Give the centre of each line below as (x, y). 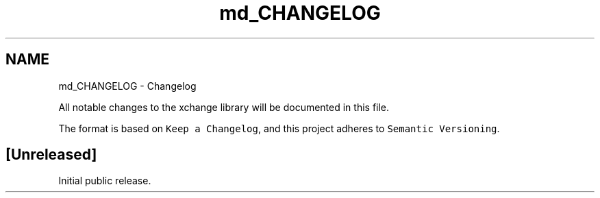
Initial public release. (105, 181)
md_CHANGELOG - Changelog (127, 86)
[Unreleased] (51, 155)
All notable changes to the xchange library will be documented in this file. (224, 107)
